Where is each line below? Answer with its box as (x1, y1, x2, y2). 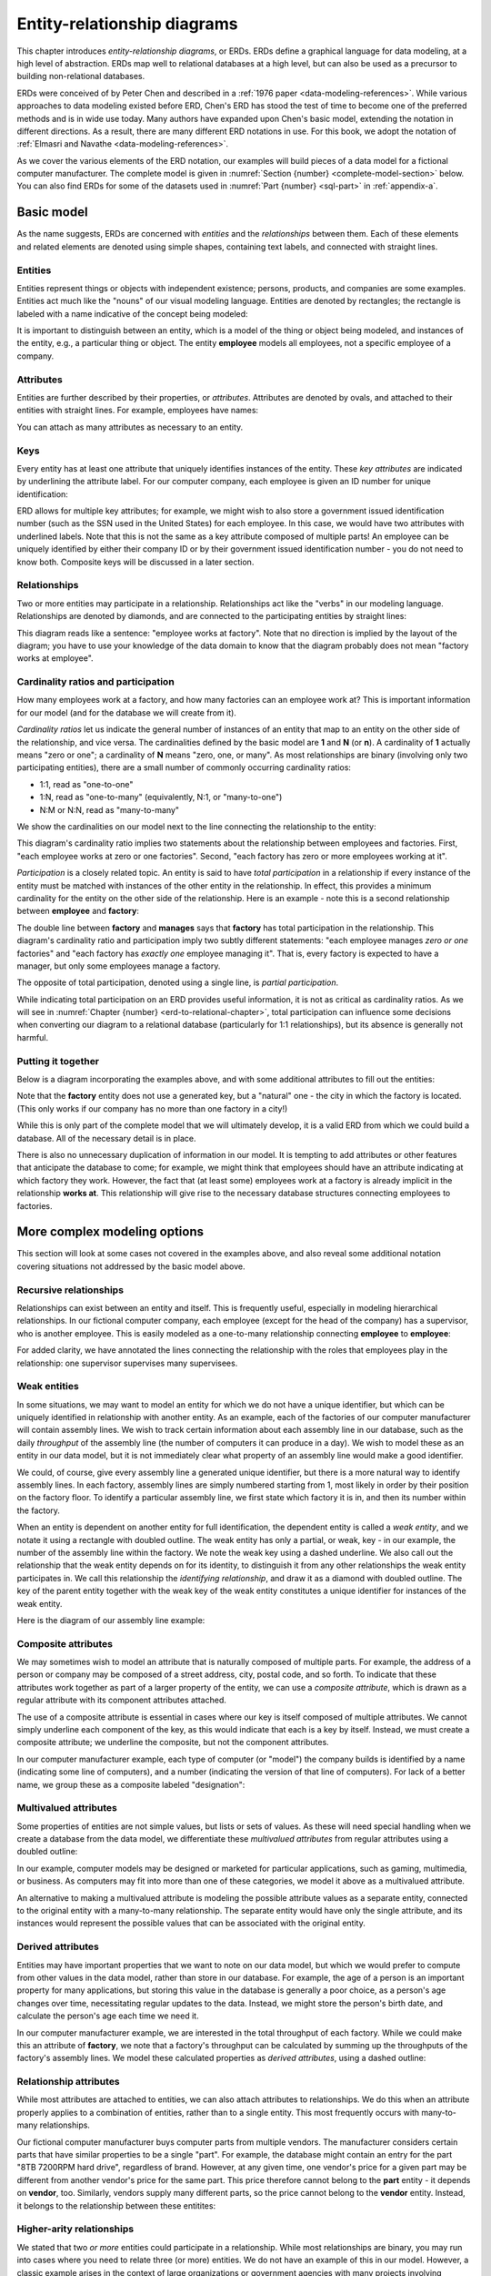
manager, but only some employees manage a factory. (16, 960, 221, 971)
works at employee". (16, 653, 95, 664)
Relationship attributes (16, 2076, 120, 2088)
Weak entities (16, 1380, 79, 1393)
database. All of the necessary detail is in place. (16, 1133, 196, 1143)
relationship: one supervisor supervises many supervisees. (16, 1357, 238, 1368)
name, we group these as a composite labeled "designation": (16, 1779, 245, 1790)
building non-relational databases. (16, 71, 145, 82)
